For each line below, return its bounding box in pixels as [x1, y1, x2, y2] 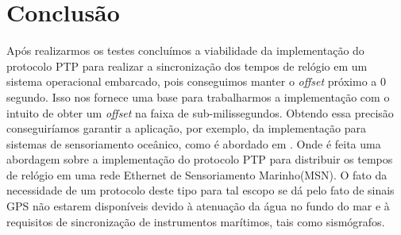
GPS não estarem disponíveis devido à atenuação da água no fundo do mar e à [6, 198, 390, 214]
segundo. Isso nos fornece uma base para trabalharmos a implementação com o [6, 88, 390, 105]
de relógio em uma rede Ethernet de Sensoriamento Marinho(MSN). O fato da [6, 166, 388, 183]
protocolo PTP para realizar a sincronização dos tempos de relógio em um [6, 57, 368, 74]
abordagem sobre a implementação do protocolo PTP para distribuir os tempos [6, 151, 393, 168]
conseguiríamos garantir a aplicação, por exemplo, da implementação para [6, 120, 367, 137]
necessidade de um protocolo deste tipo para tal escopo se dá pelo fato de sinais [6, 182, 395, 198]
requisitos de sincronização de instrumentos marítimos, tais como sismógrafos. [6, 213, 385, 229]
